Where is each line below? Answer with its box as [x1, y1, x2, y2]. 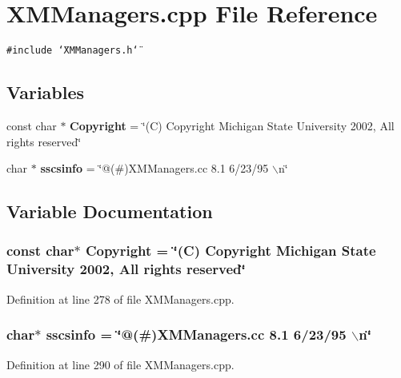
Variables [6, 80, 85, 105]
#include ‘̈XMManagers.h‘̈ [6, 45, 138, 57]
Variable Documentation [6, 199, 213, 224]
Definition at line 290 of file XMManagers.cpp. [6, 356, 235, 372]
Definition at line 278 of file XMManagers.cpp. [6, 290, 235, 307]
